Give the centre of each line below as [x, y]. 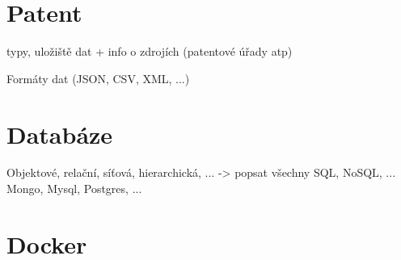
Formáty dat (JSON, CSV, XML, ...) [98, 78]
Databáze [60, 134]
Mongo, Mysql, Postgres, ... [74, 189]
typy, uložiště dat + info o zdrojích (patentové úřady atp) [150, 51]
